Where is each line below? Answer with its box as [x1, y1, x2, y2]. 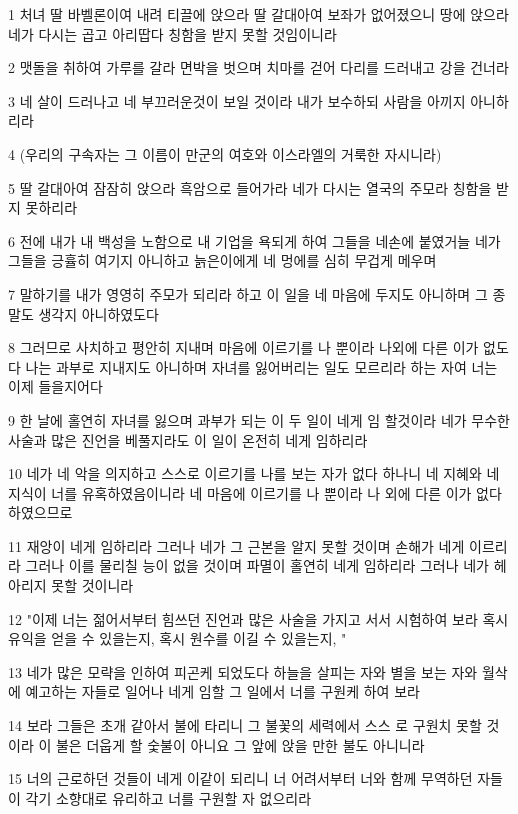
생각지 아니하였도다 [38, 303, 160, 324]
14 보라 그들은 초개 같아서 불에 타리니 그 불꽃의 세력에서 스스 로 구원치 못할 [8, 715, 482, 736]
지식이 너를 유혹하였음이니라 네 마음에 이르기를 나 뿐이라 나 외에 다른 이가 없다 [8, 482, 502, 503]
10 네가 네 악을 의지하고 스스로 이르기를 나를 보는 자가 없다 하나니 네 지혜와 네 [8, 463, 500, 484]
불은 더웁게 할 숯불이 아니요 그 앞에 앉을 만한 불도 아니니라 [55, 734, 425, 755]
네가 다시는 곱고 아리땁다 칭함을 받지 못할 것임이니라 [8, 23, 337, 44]
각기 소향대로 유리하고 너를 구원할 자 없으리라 [25, 787, 312, 808]
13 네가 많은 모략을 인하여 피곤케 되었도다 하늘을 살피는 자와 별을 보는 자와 [8, 661, 478, 682]
